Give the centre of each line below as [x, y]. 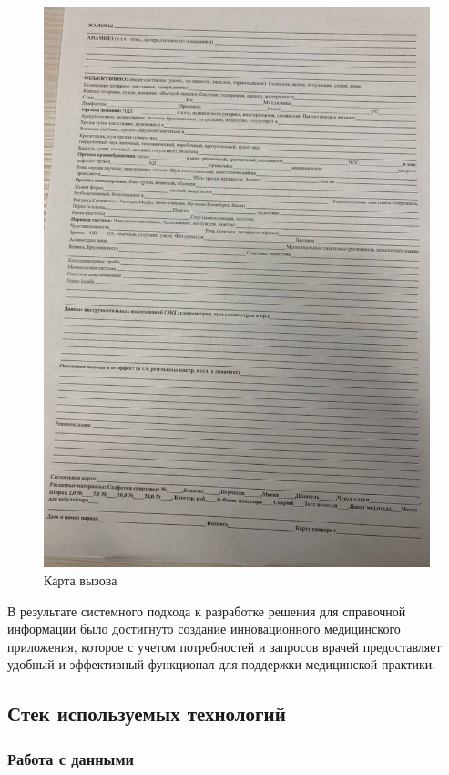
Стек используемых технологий [147, 713]
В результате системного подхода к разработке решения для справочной [207, 610]
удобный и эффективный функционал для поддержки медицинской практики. [222, 664]
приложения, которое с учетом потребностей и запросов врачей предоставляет [224, 646]
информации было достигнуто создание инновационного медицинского [204, 629]
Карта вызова [81, 579]
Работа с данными [71, 758]
